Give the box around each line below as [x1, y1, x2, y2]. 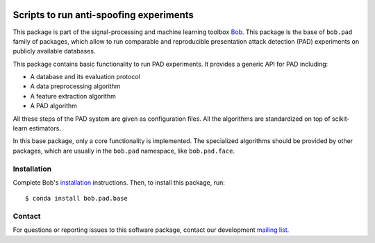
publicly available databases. [12, 47, 96, 56]
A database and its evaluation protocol [30, 73, 140, 81]
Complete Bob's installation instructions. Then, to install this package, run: [12, 178, 225, 187]
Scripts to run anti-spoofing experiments [12, 9, 194, 21]
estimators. [28, 124, 62, 133]
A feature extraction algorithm [30, 92, 116, 100]
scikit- [331, 115, 350, 123]
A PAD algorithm [30, 101, 78, 110]
